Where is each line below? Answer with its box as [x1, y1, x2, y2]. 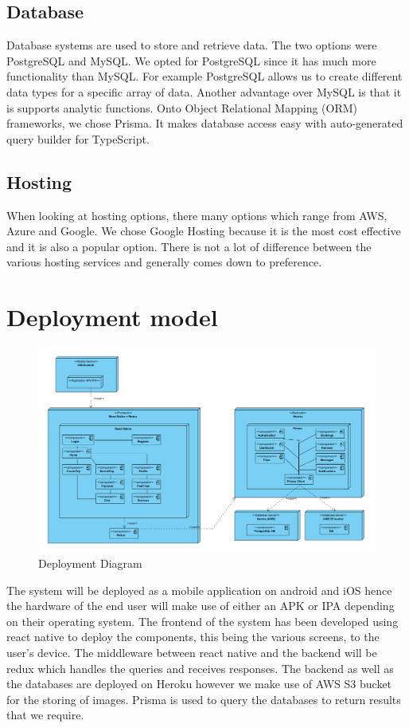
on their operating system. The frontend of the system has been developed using [6, 612, 399, 629]
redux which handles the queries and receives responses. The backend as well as [6, 659, 394, 676]
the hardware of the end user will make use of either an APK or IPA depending [6, 597, 395, 614]
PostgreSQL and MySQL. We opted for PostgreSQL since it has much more [6, 52, 376, 69]
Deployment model [6, 301, 218, 333]
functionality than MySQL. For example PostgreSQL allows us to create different [6, 68, 403, 85]
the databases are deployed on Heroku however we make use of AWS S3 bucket [6, 675, 392, 692]
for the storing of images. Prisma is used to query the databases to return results [6, 691, 401, 707]
